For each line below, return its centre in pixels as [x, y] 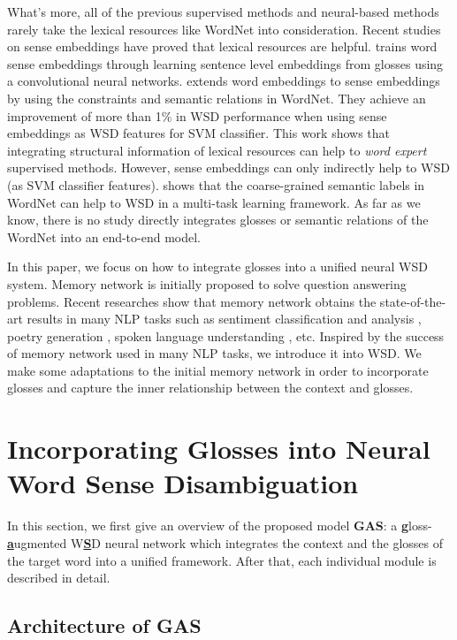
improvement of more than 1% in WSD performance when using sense [197, 115]
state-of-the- [413, 301]
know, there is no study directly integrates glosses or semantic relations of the [218, 220]
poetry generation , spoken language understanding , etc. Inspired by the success [226, 335]
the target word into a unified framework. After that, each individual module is [222, 560]
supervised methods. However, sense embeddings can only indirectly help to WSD [228, 168]
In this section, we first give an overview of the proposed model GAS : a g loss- [220, 526]
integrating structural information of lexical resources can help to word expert [217, 150]
